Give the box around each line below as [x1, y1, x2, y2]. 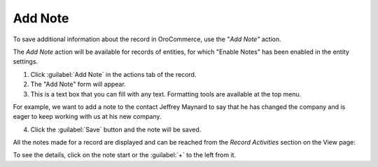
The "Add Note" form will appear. [30, 80, 126, 89]
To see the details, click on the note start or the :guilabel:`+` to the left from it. [13, 151, 237, 159]
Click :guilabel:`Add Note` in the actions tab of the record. [30, 70, 197, 78]
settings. [13, 57, 38, 66]
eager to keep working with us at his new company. [13, 112, 162, 121]
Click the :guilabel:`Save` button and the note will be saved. [30, 125, 202, 133]
